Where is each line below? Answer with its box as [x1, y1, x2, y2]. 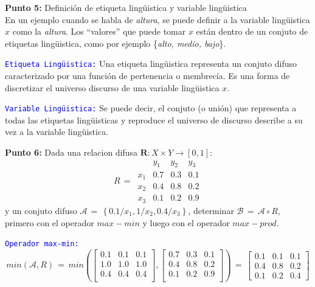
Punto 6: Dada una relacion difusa [5, 146, 138, 159]
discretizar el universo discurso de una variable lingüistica [5, 81, 220, 94]
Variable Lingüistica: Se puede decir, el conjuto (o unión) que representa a [5, 102, 297, 114]
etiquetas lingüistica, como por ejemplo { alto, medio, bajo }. [5, 36, 226, 49]
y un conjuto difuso [5, 204, 77, 216]
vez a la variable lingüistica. [5, 125, 109, 138]
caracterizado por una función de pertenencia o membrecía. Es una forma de [5, 69, 290, 82]
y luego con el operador [142, 216, 230, 229]
